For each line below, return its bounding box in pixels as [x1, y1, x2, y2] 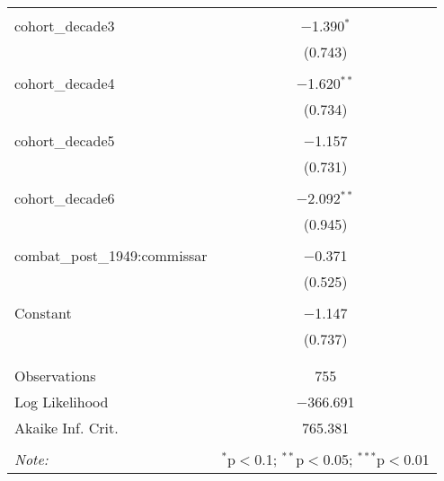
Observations [14, 365, 96, 386]
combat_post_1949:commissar [14, 245, 208, 266]
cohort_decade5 [14, 130, 115, 151]
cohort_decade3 [14, 15, 115, 36]
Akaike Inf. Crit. [14, 417, 119, 438]
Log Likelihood [14, 391, 109, 412]
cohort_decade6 [14, 188, 115, 208]
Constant [14, 302, 72, 323]
